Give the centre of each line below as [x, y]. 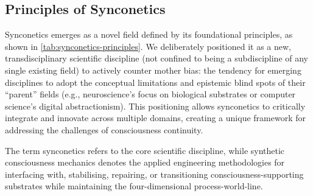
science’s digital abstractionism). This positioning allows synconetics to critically [155, 106]
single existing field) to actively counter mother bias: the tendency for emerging [153, 70]
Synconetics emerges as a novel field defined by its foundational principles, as [149, 34]
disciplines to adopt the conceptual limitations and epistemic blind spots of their [155, 82]
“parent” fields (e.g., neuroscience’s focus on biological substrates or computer [150, 94]
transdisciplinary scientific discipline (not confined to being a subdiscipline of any [156, 58]
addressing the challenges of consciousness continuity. [104, 129]
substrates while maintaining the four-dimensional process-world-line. [134, 186]
